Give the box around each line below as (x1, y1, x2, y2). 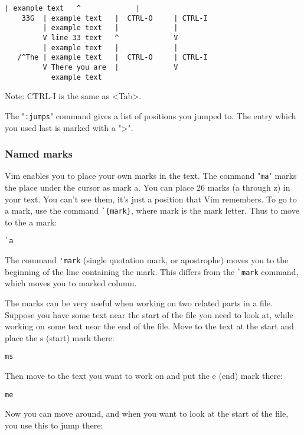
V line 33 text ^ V (43, 33, 178, 42)
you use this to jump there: (5, 418, 103, 431)
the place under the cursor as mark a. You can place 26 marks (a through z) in (5, 181, 290, 193)
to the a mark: (5, 215, 57, 228)
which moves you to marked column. (5, 277, 137, 289)
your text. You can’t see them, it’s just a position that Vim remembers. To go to (5, 192, 297, 205)
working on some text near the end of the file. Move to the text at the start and (5, 320, 294, 332)
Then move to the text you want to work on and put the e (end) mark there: (5, 369, 283, 381)
